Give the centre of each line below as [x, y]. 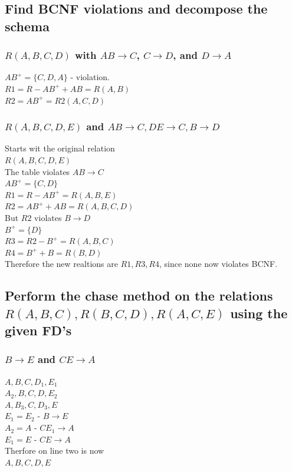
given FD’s [38, 330]
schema [27, 26]
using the [259, 313]
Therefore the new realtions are [61, 264]
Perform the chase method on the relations [139, 296]
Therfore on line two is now [55, 450]
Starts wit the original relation [60, 148]
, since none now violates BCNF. [219, 264]
